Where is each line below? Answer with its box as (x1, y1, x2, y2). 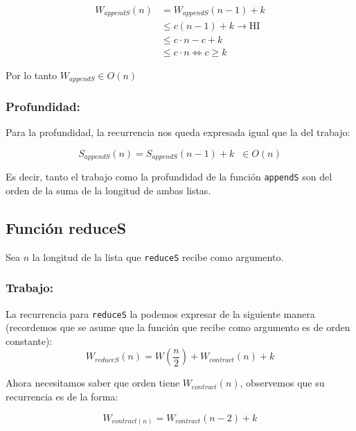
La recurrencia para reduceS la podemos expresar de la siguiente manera (6, 306, 315, 321)
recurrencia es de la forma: (6, 389, 118, 404)
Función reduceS (6, 217, 127, 238)
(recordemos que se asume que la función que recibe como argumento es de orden (6, 320, 350, 335)
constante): (6, 333, 53, 348)
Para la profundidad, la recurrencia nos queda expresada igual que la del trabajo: (6, 125, 350, 140)
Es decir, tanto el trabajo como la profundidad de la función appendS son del (6, 169, 332, 184)
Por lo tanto (6, 67, 57, 82)
